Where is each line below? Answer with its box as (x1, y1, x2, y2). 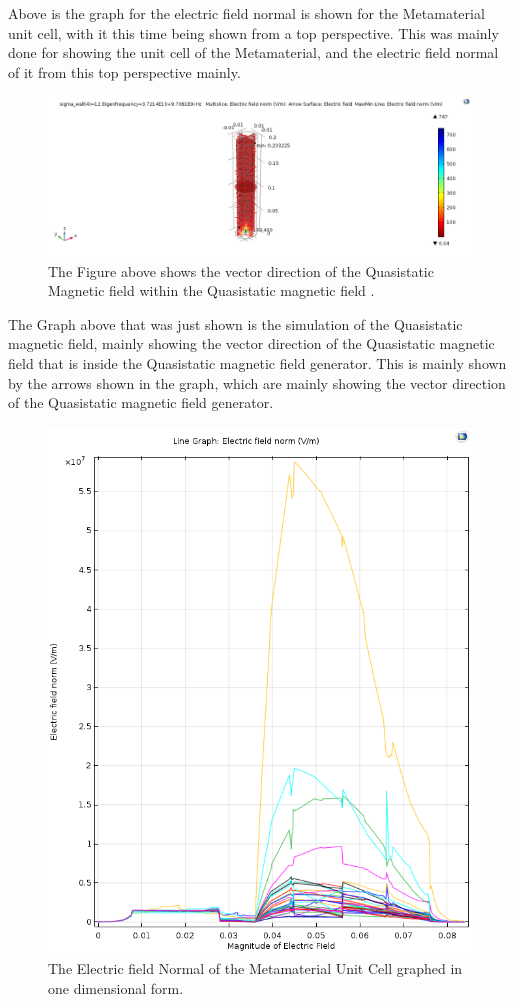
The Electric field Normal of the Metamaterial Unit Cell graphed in (48, 958, 463, 979)
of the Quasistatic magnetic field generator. (8, 392, 274, 413)
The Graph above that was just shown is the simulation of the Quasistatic (8, 313, 463, 334)
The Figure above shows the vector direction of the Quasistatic (48, 260, 434, 281)
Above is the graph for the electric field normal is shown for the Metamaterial (8, 3, 485, 23)
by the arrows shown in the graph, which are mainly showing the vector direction (8, 372, 506, 393)
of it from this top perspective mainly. (8, 61, 241, 82)
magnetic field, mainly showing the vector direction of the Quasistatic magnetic (8, 333, 495, 354)
